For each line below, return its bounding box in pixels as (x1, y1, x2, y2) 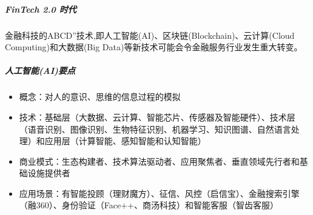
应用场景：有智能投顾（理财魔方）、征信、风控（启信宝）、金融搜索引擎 (19, 187, 300, 199)
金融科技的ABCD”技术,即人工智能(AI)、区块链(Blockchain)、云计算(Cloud (5, 28, 295, 41)
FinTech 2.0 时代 (5, 2, 76, 15)
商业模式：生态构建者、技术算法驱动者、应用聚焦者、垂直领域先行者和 (19, 154, 300, 167)
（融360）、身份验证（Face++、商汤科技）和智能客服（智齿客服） (19, 199, 278, 211)
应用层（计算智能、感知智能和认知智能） (44, 134, 206, 147)
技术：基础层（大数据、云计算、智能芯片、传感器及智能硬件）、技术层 (19, 110, 295, 123)
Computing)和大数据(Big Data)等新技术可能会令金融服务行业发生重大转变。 (5, 41, 303, 53)
